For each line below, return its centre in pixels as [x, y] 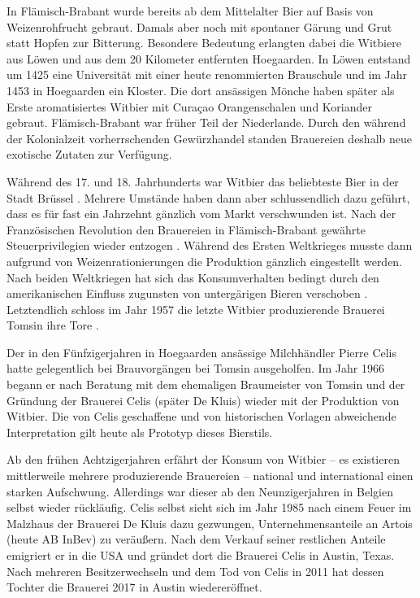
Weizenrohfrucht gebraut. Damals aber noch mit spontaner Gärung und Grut [199, 26]
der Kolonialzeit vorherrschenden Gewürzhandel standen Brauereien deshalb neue [209, 138]
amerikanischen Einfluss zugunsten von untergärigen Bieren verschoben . [187, 293]
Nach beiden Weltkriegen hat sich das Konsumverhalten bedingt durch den [193, 277]
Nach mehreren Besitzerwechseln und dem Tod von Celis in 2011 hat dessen [195, 571]
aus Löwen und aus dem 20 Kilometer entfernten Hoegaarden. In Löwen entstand [209, 58]
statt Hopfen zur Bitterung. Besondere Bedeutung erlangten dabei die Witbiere [204, 43]
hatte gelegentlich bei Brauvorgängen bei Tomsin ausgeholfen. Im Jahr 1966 [195, 368]
